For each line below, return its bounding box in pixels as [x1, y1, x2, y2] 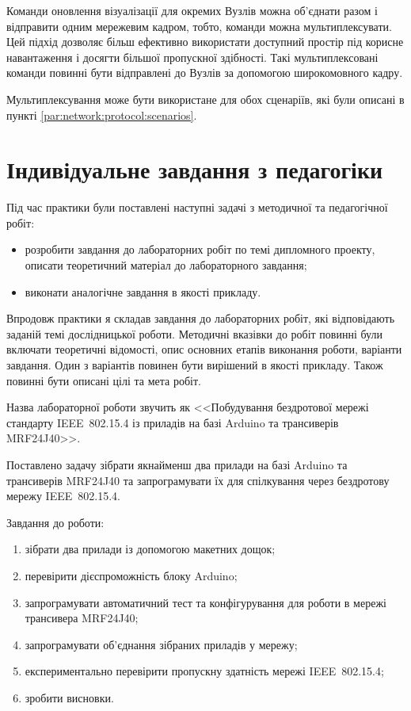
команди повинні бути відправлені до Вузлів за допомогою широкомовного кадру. [6, 64, 403, 81]
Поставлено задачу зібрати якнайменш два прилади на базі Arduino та [6, 457, 348, 472]
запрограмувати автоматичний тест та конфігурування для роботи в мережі [25, 594, 386, 610]
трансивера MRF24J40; [25, 610, 139, 626]
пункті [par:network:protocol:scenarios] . [6, 106, 197, 123]
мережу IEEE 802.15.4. [6, 487, 120, 504]
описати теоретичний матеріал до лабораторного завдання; [25, 257, 307, 273]
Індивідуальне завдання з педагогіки [6, 153, 383, 185]
